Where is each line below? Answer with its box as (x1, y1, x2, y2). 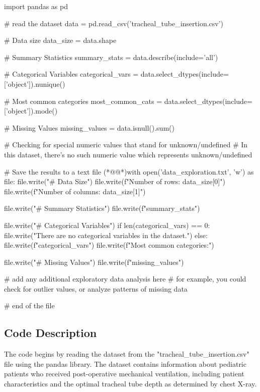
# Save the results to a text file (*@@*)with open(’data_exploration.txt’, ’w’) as (4, 166, 254, 177)
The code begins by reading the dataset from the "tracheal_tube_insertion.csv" (4, 349, 249, 359)
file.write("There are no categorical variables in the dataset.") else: (4, 230, 208, 240)
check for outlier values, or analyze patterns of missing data (4, 283, 188, 294)
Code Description (4, 325, 97, 341)
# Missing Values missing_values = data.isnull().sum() (4, 122, 175, 133)
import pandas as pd (4, 1, 68, 11)
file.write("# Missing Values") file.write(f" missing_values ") (4, 256, 184, 267)
